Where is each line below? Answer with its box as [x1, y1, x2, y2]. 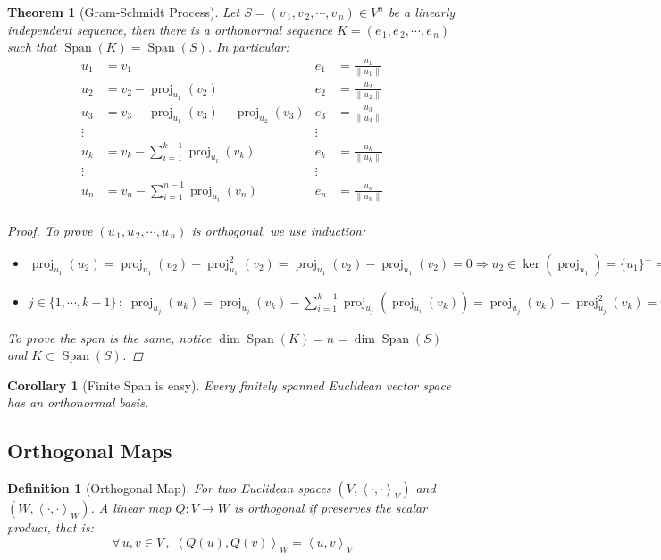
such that [7, 38, 57, 56]
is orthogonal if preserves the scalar [233, 498, 428, 517]
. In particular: [207, 38, 289, 56]
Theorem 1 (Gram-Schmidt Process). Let [7, 3, 240, 21]
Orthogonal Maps [7, 437, 172, 464]
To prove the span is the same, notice [7, 328, 212, 347]
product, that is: [7, 518, 94, 537]
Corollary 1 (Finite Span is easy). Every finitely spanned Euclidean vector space [7, 375, 451, 394]
